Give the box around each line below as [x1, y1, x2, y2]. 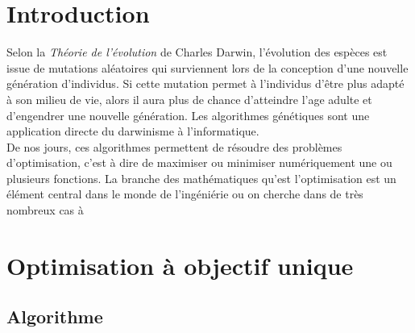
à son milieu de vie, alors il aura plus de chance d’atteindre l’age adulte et [6, 90, 372, 107]
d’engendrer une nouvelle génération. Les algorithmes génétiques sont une [6, 106, 370, 123]
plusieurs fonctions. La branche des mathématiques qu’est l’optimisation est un [6, 169, 396, 186]
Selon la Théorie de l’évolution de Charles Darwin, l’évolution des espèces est [6, 44, 388, 60]
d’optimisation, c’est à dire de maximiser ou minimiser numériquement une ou [6, 154, 392, 171]
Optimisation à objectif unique [6, 248, 354, 281]
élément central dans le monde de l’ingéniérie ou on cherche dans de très [6, 185, 363, 202]
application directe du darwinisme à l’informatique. [6, 123, 259, 139]
